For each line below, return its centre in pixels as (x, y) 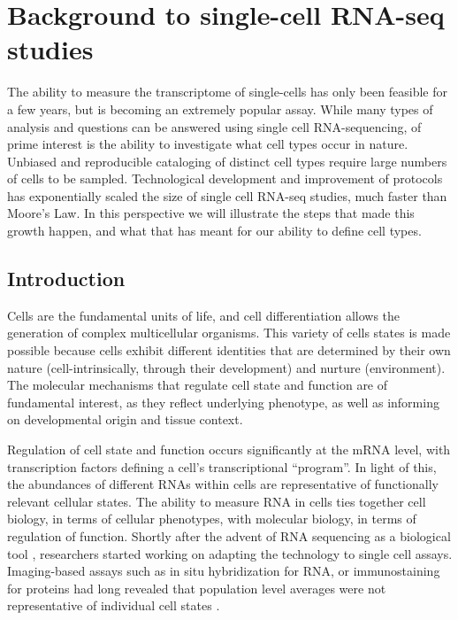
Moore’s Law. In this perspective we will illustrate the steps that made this (211, 213)
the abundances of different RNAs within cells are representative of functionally (223, 484)
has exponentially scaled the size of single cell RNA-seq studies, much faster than (227, 195)
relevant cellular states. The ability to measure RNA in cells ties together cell (217, 501)
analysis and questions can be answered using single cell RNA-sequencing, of (214, 126)
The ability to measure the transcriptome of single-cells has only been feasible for (227, 92)
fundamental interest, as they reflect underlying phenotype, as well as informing (223, 402)
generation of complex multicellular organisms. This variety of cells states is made (229, 333)
